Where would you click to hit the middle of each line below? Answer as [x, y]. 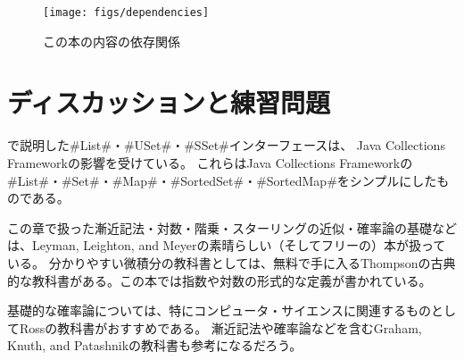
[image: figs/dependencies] [126, 13]
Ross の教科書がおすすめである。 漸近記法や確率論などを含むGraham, [220, 327]
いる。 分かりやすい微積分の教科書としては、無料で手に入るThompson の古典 [232, 262]
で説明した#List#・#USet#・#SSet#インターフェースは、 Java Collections [226, 145]
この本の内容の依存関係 [112, 41]
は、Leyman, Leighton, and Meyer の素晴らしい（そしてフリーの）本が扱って [227, 245]
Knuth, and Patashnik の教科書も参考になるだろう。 [155, 345]
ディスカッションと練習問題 [169, 102]
